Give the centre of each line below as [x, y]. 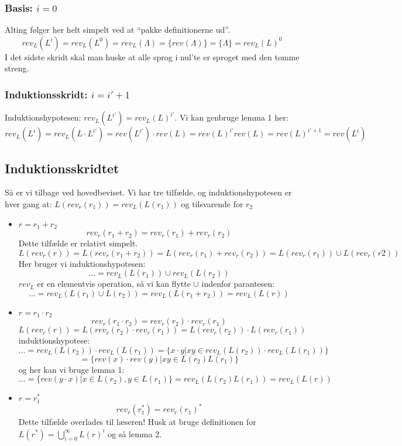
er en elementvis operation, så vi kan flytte [114, 284]
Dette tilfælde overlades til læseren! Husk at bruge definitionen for [137, 422]
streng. [17, 68]
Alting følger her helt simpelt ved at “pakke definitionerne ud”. [117, 30]
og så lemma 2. [135, 433]
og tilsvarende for [212, 204]
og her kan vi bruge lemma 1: [71, 369]
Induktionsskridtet [62, 168]
